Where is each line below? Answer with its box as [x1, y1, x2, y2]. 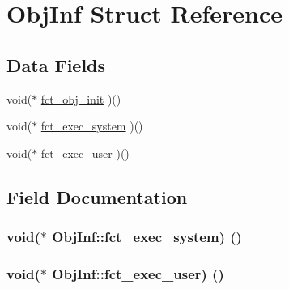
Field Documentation [6, 184, 188, 209]
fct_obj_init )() [40, 90, 121, 107]
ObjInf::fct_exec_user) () [52, 263, 224, 283]
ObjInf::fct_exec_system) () [52, 227, 242, 247]
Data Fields [6, 52, 106, 77]
